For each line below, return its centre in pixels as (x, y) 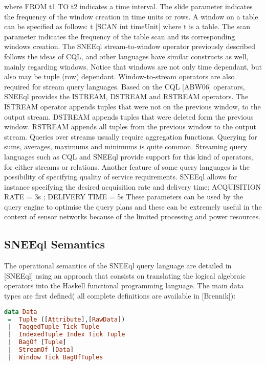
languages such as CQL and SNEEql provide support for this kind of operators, (129, 156)
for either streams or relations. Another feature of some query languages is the (127, 166)
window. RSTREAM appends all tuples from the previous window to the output (130, 127)
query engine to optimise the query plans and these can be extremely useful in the (133, 206)
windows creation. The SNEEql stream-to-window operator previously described (130, 46)
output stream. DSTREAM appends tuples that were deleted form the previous (129, 116)
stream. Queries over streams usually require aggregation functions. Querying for (131, 136)
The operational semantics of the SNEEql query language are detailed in (118, 266)
